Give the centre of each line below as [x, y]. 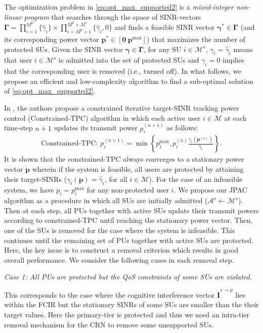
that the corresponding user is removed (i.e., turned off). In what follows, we [123, 71]
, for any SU [162, 49]
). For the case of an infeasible [196, 179]
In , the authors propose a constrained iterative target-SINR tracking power [122, 108]
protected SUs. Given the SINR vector [63, 49]
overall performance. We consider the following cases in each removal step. [119, 259]
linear [13, 16]
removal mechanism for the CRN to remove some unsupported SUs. [109, 324]
